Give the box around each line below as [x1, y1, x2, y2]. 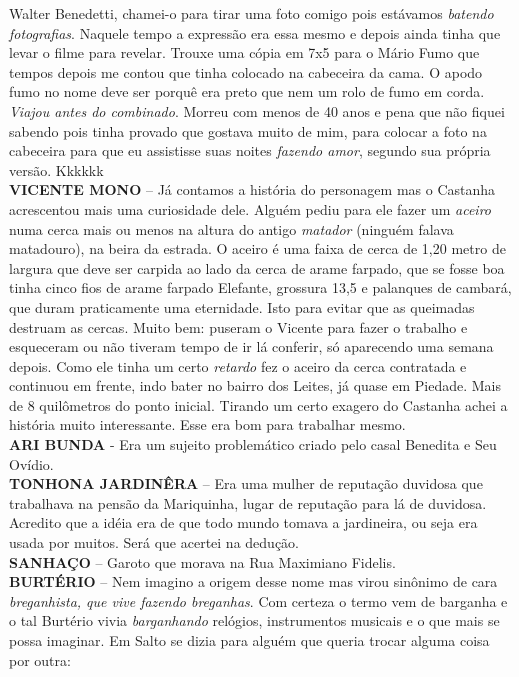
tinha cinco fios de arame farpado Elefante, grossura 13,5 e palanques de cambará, [9, 277, 512, 298]
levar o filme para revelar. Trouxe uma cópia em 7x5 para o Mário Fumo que [9, 42, 480, 63]
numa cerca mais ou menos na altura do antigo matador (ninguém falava [9, 218, 454, 239]
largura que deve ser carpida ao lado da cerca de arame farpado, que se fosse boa [9, 257, 505, 278]
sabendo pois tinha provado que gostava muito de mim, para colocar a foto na [9, 120, 487, 141]
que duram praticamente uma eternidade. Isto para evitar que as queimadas [9, 296, 475, 317]
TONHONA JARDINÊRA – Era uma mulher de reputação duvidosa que [9, 473, 483, 494]
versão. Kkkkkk [9, 159, 104, 180]
